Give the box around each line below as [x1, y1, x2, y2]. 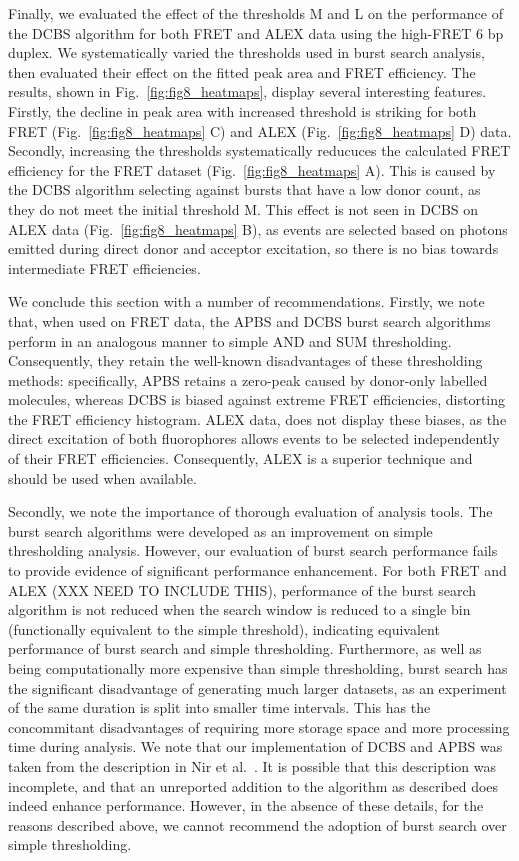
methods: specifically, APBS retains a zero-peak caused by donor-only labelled [8, 369, 488, 390]
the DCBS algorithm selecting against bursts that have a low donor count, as [8, 179, 481, 200]
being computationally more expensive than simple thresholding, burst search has [8, 658, 508, 678]
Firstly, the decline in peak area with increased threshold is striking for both [8, 100, 477, 121]
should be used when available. [8, 467, 197, 488]
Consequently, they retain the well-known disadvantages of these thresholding [8, 350, 483, 371]
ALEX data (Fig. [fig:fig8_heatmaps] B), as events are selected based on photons [8, 218, 508, 239]
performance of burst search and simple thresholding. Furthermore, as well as [8, 638, 482, 659]
